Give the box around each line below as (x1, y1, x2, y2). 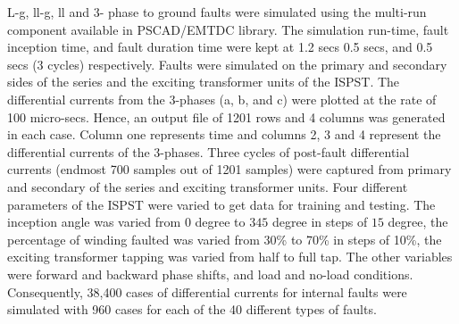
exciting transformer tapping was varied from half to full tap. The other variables (7, 247, 453, 266)
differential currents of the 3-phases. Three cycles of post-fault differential (7, 142, 410, 161)
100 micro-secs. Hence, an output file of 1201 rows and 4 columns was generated (7, 107, 446, 126)
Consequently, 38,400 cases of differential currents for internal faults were (7, 282, 407, 301)
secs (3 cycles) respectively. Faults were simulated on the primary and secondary (7, 54, 447, 73)
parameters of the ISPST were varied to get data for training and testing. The (7, 195, 436, 213)
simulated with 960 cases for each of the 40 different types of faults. (7, 300, 377, 319)
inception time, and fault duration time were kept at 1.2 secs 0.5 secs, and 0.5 (7, 37, 433, 56)
